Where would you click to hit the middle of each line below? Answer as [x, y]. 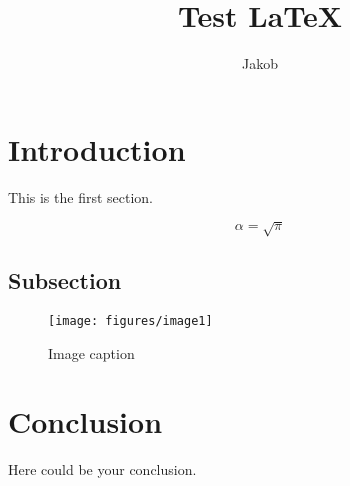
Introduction [97, 148]
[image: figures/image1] [130, 321]
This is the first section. [80, 196]
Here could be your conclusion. [102, 469]
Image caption [91, 352]
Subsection [65, 280]
